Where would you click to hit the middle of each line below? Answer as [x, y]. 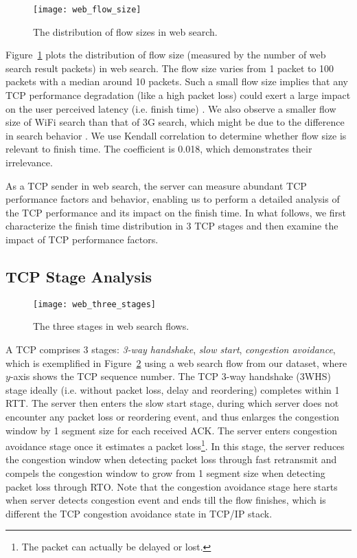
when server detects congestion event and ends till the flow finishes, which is [166, 500]
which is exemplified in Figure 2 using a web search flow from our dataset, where [176, 362]
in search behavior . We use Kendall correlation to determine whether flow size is [176, 135]
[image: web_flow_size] [87, 10]
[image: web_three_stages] [94, 304]
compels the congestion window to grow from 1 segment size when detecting [165, 473]
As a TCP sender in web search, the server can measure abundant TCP [156, 185]
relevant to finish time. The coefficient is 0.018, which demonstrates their [159, 149]
